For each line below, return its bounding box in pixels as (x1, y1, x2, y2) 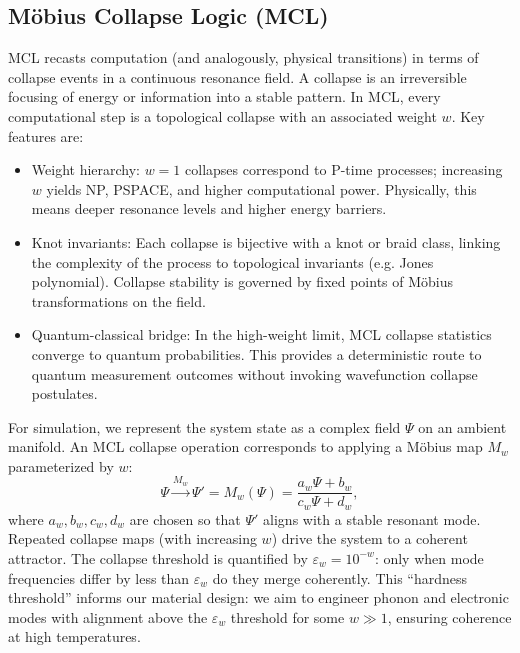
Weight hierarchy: (31, 159, 141, 180)
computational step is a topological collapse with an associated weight (8, 105, 437, 126)
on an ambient (418, 416, 507, 437)
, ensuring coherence (387, 606, 512, 627)
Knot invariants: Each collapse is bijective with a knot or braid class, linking (31, 231, 501, 252)
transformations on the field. (31, 290, 206, 311)
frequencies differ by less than (8, 567, 190, 588)
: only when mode (374, 547, 484, 568)
